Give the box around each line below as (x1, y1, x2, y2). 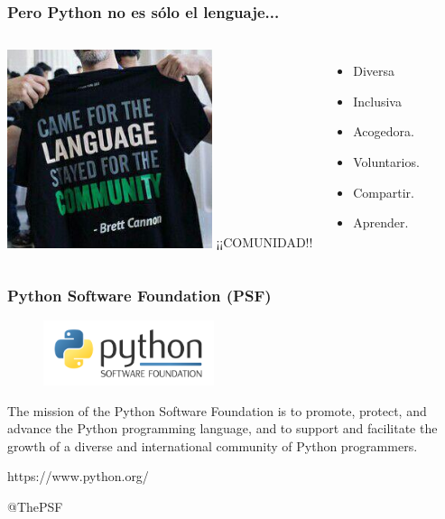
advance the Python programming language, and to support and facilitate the (7, 419, 438, 438)
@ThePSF (7, 496, 63, 515)
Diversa (353, 61, 394, 80)
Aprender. (353, 213, 409, 232)
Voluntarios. (353, 153, 420, 171)
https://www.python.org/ (7, 467, 149, 486)
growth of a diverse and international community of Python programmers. (7, 436, 418, 455)
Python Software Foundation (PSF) (7, 284, 272, 307)
